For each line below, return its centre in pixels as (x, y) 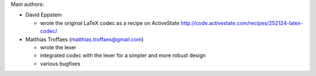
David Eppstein (44, 15)
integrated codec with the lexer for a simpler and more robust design (123, 56)
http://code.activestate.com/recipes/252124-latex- (242, 23)
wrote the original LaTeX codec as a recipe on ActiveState (110, 23)
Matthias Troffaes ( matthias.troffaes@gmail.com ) (85, 39)
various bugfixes (60, 63)
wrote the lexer (58, 47)
